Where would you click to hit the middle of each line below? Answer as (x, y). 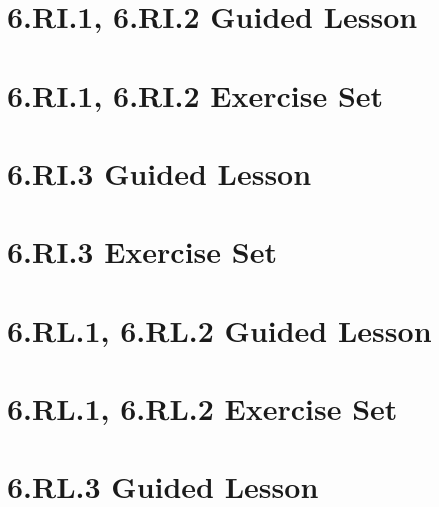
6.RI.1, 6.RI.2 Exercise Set (195, 94)
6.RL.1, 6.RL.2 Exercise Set (202, 408)
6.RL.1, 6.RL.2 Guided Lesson (219, 329)
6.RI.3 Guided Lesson (159, 172)
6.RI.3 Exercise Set (142, 251)
